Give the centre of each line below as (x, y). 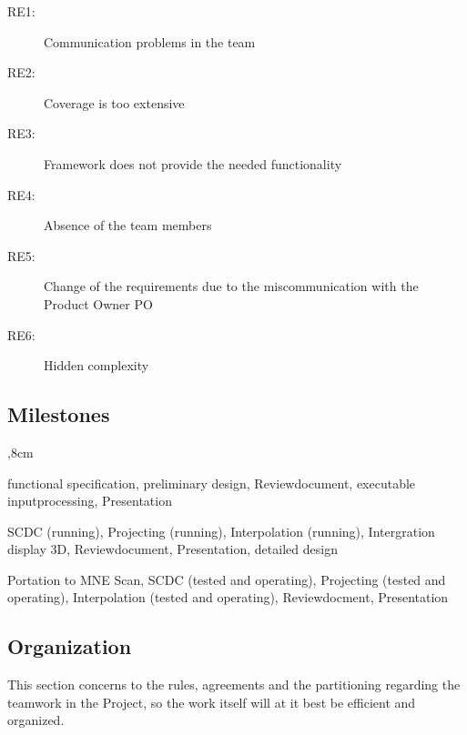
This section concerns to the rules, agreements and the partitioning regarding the (234, 685)
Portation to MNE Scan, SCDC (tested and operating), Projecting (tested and (227, 579)
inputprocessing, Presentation (90, 501)
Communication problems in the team (150, 41)
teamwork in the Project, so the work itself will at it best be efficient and (212, 702)
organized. (36, 720)
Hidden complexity (96, 365)
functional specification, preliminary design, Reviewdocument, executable (212, 483)
